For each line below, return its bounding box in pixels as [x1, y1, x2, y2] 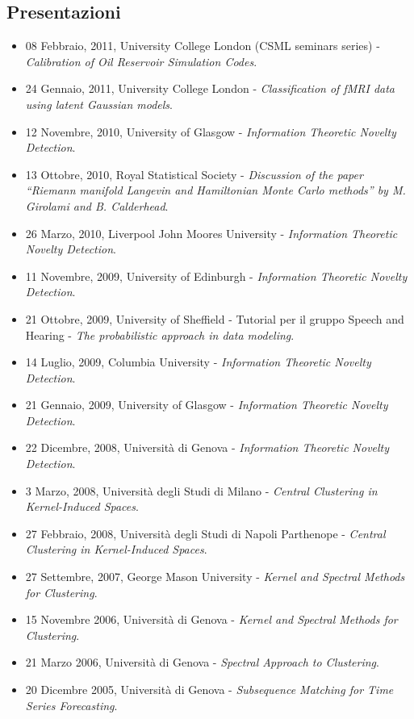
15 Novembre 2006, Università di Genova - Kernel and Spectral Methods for [25, 611, 398, 628]
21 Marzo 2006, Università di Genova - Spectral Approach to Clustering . [25, 654, 379, 671]
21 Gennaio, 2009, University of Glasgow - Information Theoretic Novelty [25, 396, 388, 413]
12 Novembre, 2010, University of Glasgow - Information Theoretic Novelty [25, 123, 396, 140]
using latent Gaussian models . [25, 95, 174, 112]
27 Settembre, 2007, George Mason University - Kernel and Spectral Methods [25, 568, 405, 585]
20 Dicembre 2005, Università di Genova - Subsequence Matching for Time [25, 681, 394, 698]
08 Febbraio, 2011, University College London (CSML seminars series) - [25, 37, 380, 54]
